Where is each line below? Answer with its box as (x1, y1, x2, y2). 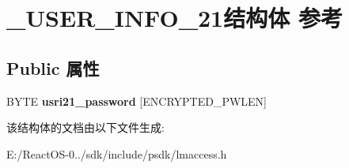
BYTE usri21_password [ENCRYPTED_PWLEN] (6, 92, 267, 109)
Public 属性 (6, 55, 100, 80)
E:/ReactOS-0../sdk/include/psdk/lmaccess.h (6, 145, 227, 162)
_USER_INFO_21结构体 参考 (6, 2, 343, 34)
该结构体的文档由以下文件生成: (6, 119, 165, 136)
